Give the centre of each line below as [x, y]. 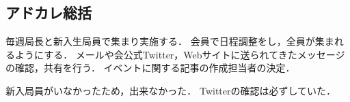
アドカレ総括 [49, 13]
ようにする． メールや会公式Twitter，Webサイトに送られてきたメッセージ [180, 54]
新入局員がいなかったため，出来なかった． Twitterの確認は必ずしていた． [171, 90]
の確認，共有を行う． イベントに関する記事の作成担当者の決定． [150, 68]
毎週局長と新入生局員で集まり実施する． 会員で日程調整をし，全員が [160, 41]
